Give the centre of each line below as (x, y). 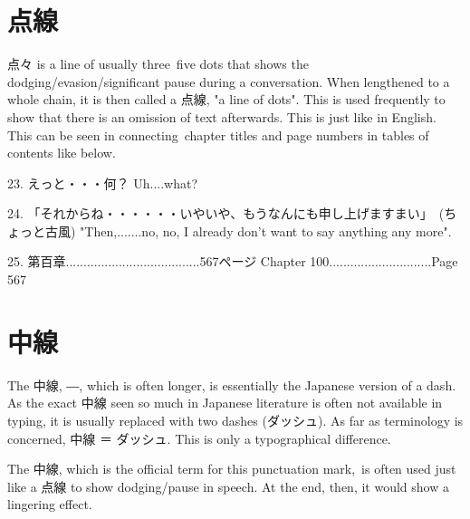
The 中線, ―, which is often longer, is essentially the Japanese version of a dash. (232, 384)
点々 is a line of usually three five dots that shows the (158, 64)
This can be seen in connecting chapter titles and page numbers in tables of (218, 135)
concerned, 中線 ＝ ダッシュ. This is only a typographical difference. (199, 438)
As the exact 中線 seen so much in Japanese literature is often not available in (225, 403)
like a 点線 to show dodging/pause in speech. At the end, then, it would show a (228, 486)
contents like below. (62, 153)
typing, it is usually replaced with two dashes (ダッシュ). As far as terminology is (235, 420)
